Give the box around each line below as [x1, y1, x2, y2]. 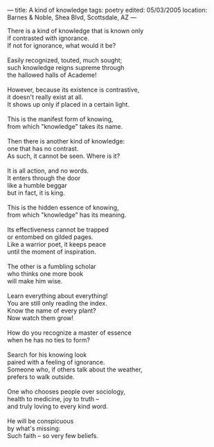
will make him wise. [7, 277, 63, 285]
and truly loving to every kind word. [7, 402, 109, 410]
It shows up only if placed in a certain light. [7, 100, 130, 108]
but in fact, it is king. [7, 189, 65, 197]
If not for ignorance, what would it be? [7, 42, 116, 49]
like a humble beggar [7, 182, 67, 189]
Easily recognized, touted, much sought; [7, 56, 123, 64]
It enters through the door [7, 174, 81, 182]
